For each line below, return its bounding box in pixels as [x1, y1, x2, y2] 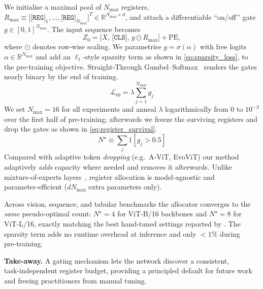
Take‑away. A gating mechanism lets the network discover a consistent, [4, 255, 229, 266]
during [220, 228, 240, 239]
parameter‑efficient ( [4, 181, 68, 192]
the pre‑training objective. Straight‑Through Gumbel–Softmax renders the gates [4, 61, 257, 72]
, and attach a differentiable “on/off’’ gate [125, 11, 256, 22]
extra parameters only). [88, 181, 162, 192]
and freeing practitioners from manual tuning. [4, 275, 147, 285]
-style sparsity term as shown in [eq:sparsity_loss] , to [83, 51, 248, 61]
